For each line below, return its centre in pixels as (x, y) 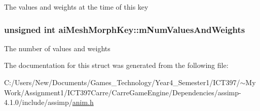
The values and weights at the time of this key (76, 7)
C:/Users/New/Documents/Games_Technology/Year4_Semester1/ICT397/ (122, 82)
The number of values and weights (57, 48)
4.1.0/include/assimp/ (38, 102)
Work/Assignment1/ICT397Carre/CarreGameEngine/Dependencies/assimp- (123, 92)
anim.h (83, 102)
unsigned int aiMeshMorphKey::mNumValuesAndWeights (125, 29)
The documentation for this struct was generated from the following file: (116, 65)
